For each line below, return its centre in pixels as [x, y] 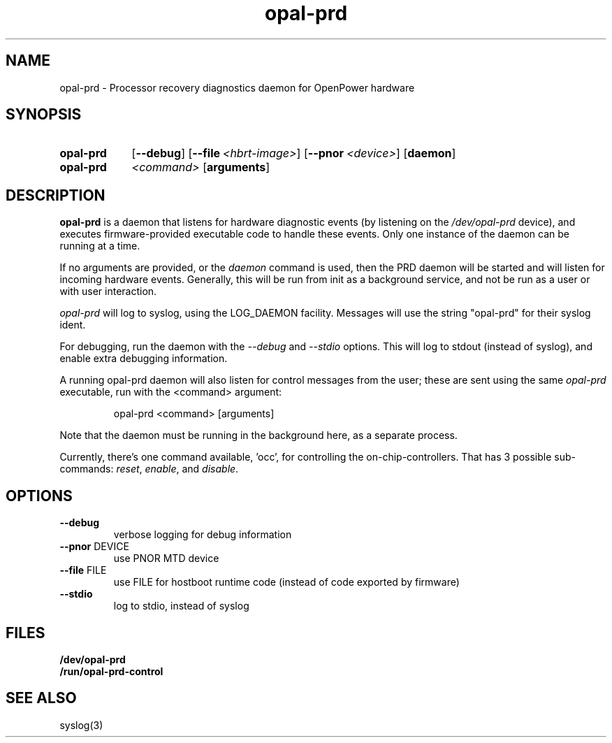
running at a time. [100, 246]
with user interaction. [108, 291]
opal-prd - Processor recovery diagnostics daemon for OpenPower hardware [237, 87]
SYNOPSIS [44, 115]
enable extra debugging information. [144, 359]
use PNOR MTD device [166, 558]
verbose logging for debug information [203, 535]
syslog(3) [81, 725]
